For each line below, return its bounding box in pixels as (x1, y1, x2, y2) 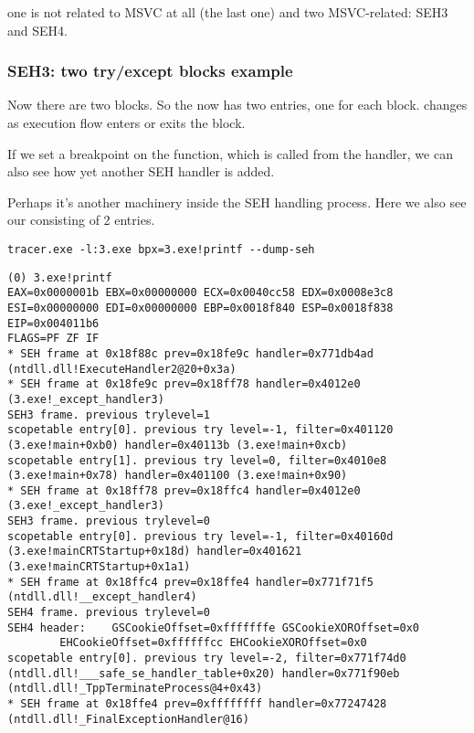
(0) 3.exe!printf (7, 271, 112, 284)
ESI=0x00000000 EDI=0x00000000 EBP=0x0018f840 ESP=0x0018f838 (7, 301, 394, 314)
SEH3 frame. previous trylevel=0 (7, 515, 210, 528)
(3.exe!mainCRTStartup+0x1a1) (7, 560, 191, 574)
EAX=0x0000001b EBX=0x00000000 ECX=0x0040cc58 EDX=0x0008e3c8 (7, 286, 394, 300)
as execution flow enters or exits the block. (7, 113, 246, 132)
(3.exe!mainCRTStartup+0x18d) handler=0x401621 (7, 545, 302, 558)
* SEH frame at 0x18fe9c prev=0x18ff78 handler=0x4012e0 (7, 377, 361, 391)
